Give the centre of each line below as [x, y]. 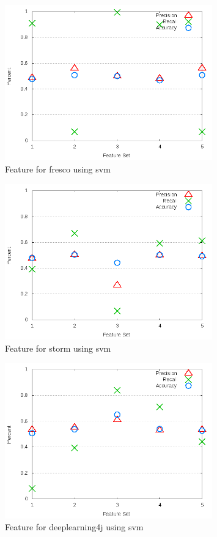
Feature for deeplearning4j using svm [74, 527]
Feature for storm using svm [58, 348]
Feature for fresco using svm [58, 169]
